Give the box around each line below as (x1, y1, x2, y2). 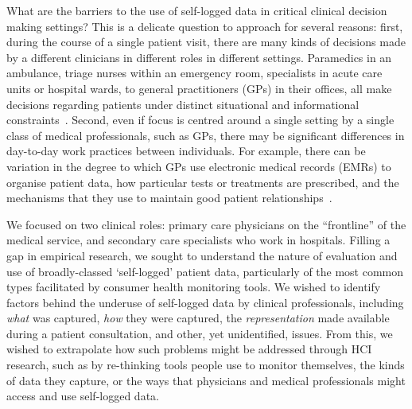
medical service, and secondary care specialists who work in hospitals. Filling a (6, 232, 391, 248)
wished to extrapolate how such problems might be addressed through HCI (6, 341, 372, 357)
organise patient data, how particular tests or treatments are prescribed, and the (6, 173, 399, 190)
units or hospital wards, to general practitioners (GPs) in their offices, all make (6, 80, 392, 96)
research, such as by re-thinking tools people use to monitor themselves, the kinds (6, 356, 405, 373)
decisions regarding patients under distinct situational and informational (6, 95, 360, 112)
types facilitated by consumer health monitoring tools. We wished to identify (6, 279, 381, 295)
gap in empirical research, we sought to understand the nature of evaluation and (6, 247, 398, 263)
